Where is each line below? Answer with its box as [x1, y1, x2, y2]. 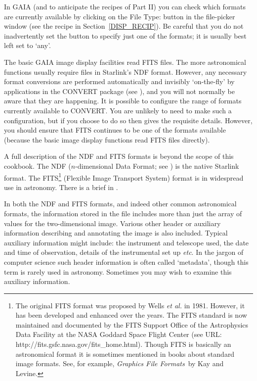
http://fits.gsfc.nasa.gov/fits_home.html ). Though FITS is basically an [15, 339, 231, 349]
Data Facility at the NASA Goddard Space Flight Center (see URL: [15, 329, 222, 339]
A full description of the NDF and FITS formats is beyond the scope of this [4, 151, 234, 161]
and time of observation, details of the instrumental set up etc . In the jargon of [4, 247, 244, 257]
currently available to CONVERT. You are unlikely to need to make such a [4, 105, 232, 115]
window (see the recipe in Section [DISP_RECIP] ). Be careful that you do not [4, 21, 244, 31]
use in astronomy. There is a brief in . [4, 182, 118, 192]
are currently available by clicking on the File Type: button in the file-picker [4, 11, 235, 21]
